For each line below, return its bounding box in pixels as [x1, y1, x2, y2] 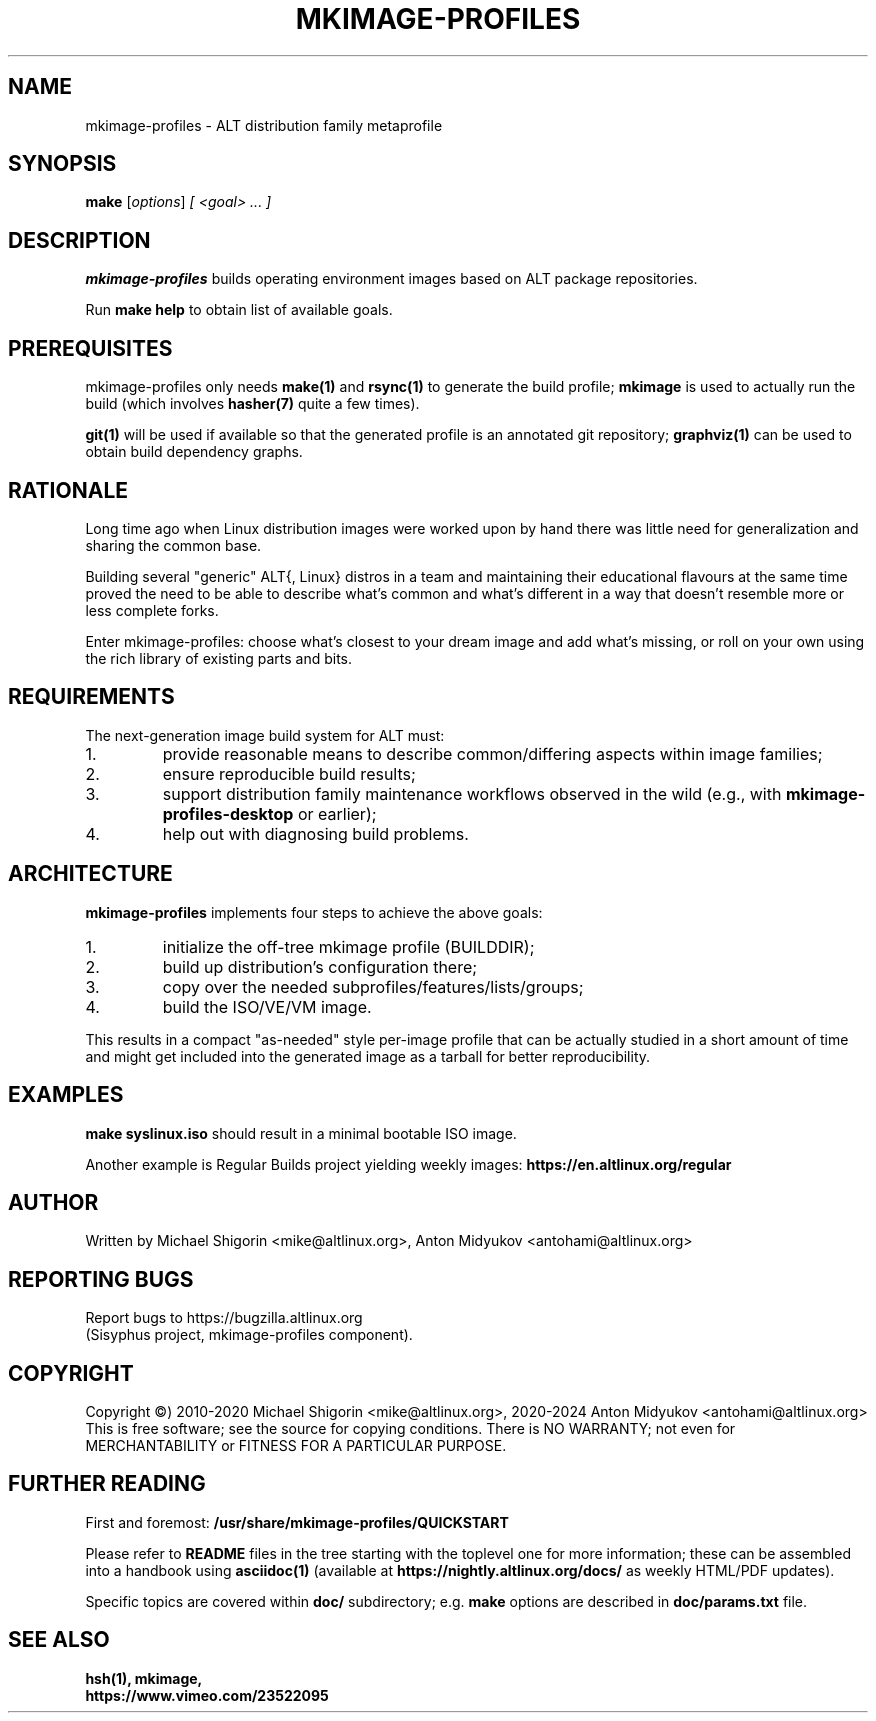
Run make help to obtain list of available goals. [85, 301, 393, 319]
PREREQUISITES [8, 335, 173, 361]
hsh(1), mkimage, [85, 1669, 203, 1687]
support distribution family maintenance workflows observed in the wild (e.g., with [162, 783, 782, 804]
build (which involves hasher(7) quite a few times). [85, 395, 420, 413]
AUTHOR [8, 1189, 99, 1215]
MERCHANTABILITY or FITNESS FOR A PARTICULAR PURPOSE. [85, 1437, 507, 1455]
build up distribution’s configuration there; [162, 956, 478, 977]
